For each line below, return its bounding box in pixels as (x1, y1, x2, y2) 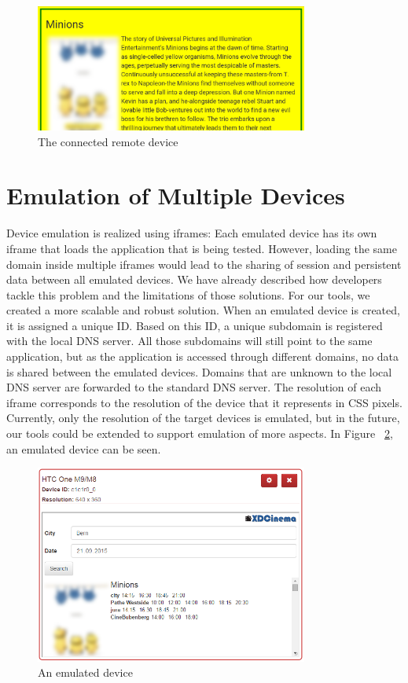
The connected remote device (38, 133, 178, 149)
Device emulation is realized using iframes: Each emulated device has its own (6, 225, 377, 241)
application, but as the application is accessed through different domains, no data (6, 348, 399, 365)
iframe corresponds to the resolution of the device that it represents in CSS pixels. (6, 394, 402, 410)
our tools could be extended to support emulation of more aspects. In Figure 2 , (6, 425, 393, 442)
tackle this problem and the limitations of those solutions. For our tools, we (6, 286, 370, 303)
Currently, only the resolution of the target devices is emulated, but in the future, (6, 409, 400, 426)
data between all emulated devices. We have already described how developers (6, 271, 382, 288)
